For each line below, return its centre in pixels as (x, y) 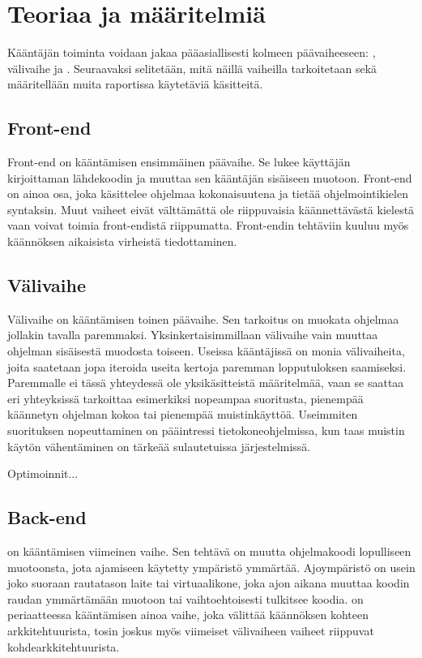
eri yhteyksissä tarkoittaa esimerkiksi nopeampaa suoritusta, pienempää (185, 398)
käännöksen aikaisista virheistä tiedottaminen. (122, 241)
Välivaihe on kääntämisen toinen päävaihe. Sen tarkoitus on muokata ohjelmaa (203, 318)
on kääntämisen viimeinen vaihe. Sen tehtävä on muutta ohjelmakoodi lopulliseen (209, 551)
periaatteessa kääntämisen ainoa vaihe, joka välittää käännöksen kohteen (188, 615)
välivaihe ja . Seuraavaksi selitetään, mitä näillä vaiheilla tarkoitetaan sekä (192, 68)
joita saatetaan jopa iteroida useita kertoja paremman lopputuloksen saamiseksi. (207, 366)
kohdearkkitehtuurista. (64, 646)
